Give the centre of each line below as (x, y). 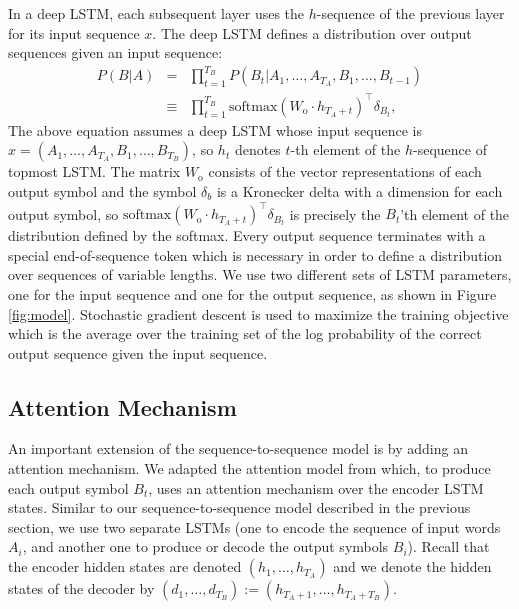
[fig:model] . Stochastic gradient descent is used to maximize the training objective (258, 313)
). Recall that (448, 546)
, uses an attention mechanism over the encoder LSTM (316, 487)
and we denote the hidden (412, 566)
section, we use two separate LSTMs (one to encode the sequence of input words (254, 526)
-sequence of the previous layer (410, 13)
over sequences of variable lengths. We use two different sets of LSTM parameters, (260, 274)
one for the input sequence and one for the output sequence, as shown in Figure (252, 293)
